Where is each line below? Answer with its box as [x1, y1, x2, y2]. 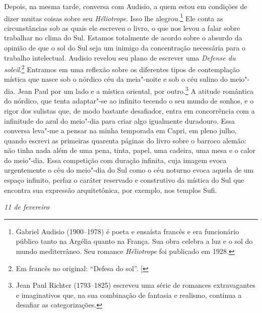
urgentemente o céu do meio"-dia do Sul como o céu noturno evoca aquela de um [4, 165, 254, 175]
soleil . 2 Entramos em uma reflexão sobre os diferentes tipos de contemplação [4, 63, 240, 74]
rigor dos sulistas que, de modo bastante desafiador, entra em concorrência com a [4, 105, 255, 116]
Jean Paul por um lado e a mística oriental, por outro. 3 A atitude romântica [18, 84, 253, 96]
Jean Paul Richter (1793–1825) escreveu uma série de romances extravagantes [16, 280, 255, 290]
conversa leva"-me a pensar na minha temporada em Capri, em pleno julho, [4, 125, 237, 136]
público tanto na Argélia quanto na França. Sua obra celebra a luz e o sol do [16, 236, 253, 246]
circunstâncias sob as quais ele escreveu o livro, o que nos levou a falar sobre [4, 22, 240, 33]
